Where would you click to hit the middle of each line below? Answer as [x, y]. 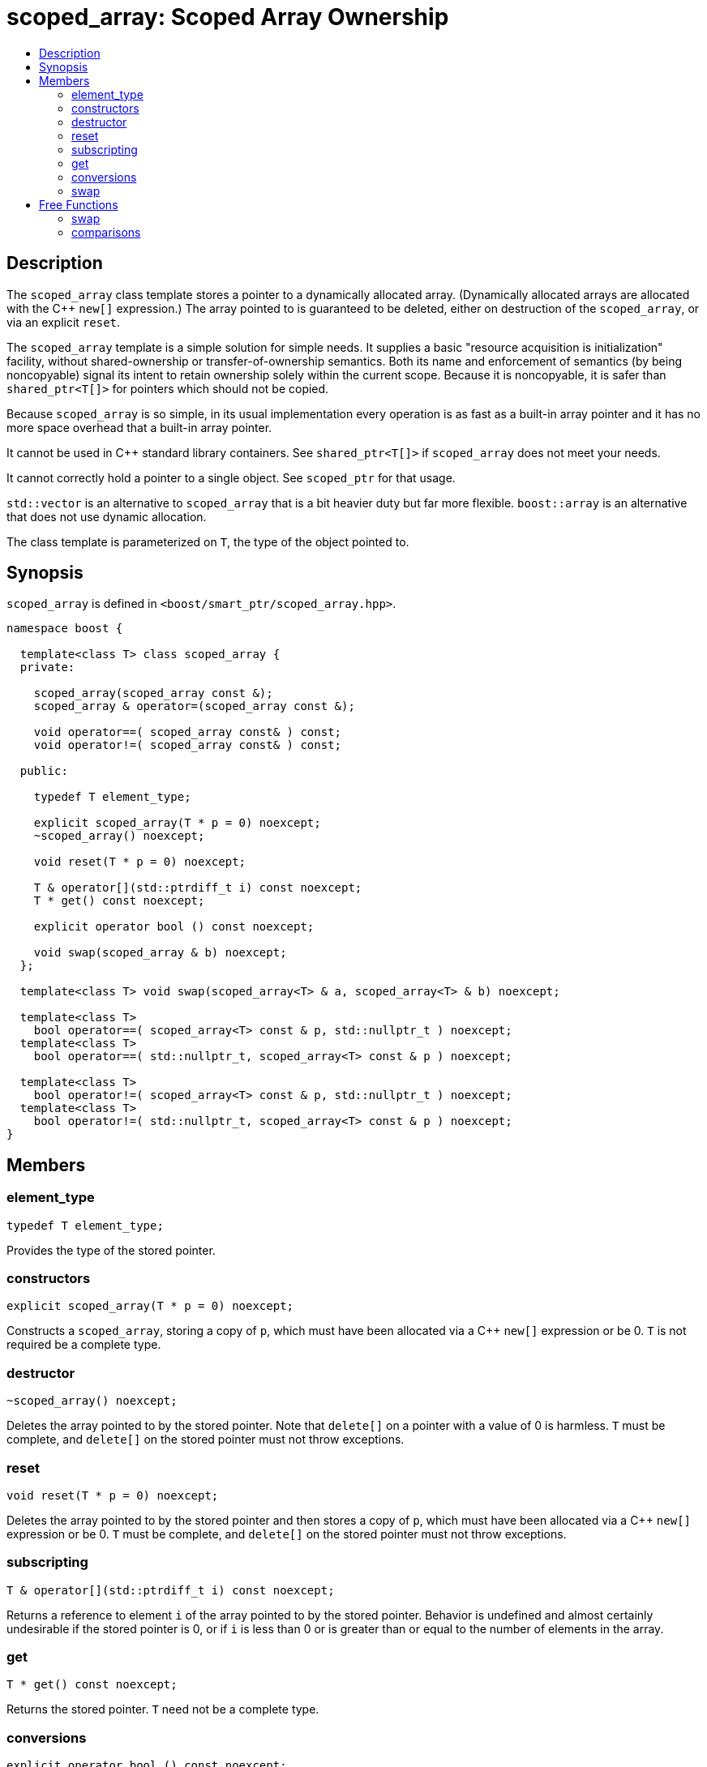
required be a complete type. [84, 1345]
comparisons [106, 232]
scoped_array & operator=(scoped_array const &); [194, 706]
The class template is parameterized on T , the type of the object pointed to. [208, 541]
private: [47, 667]
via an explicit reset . [64, 322]
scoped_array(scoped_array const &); [153, 693]
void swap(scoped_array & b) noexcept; [160, 953]
